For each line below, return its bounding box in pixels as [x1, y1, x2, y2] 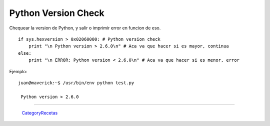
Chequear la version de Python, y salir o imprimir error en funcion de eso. [9, 25, 161, 31]
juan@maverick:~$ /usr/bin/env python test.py [18, 80, 134, 86]
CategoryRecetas [21, 110, 58, 116]
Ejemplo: [9, 68, 27, 74]
